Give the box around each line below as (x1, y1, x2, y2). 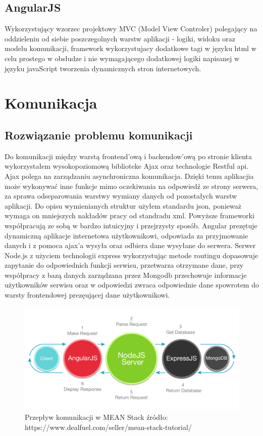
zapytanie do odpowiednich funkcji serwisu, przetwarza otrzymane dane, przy (5, 260, 244, 270)
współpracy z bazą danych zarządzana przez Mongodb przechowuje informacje (5, 269, 247, 280)
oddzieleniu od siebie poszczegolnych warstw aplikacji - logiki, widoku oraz (5, 33, 235, 43)
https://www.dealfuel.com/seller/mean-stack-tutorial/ (25, 421, 192, 432)
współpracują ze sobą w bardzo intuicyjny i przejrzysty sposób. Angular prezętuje (5, 220, 257, 230)
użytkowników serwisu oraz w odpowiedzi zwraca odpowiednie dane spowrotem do (5, 279, 259, 290)
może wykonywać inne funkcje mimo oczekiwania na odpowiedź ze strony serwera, (5, 180, 258, 191)
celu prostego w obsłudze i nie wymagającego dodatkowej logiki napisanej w (5, 53, 240, 63)
